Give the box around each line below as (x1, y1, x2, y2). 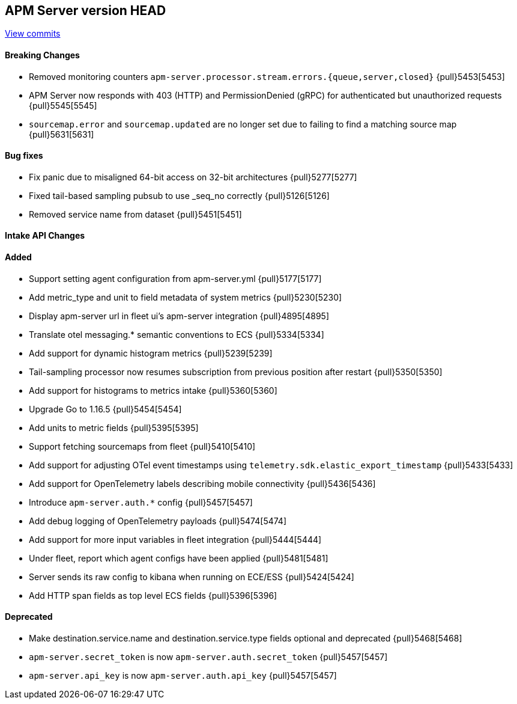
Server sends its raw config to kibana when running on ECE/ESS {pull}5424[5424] (29, 571, 354, 582)
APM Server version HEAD (5, 3, 166, 18)
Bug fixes (5, 150, 43, 161)
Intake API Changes (5, 230, 85, 241)
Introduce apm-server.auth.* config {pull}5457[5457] (29, 497, 253, 507)
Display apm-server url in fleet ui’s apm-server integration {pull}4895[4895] (29, 310, 330, 321)
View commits (5, 28, 61, 39)
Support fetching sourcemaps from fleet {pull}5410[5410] (29, 441, 256, 451)
